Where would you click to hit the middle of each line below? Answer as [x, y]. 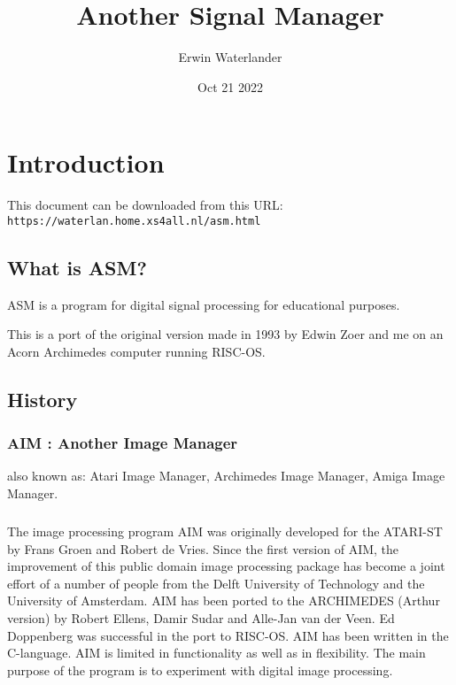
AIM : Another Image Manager [123, 443]
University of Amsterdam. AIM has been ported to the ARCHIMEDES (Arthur [224, 600]
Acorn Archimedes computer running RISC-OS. [136, 351]
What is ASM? [77, 267]
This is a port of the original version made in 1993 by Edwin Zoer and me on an [225, 334]
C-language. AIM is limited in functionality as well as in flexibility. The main [216, 653]
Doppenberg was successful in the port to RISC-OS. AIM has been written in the [228, 635]
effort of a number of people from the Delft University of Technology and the [216, 583]
